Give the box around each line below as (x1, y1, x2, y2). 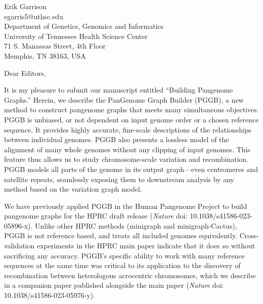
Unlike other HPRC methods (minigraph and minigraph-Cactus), (35, 220, 237, 231)
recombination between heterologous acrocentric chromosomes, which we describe (4, 270, 256, 280)
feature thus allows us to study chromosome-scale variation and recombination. (4, 154, 249, 164)
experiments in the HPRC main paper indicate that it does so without (36, 240, 255, 251)
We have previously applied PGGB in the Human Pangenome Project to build (4, 200, 247, 211)
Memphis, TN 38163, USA (4, 50, 86, 61)
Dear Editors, (4, 67, 46, 78)
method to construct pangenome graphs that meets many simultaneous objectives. (4, 104, 259, 115)
